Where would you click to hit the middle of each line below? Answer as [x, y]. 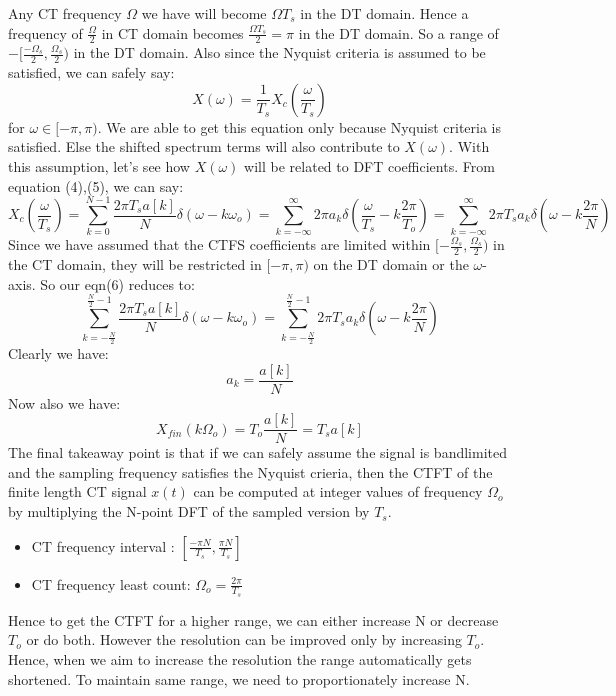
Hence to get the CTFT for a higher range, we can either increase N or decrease [253, 619]
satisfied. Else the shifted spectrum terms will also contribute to [204, 146]
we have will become [204, 13]
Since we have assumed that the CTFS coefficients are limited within [219, 244]
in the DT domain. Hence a [384, 13]
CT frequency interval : [103, 545]
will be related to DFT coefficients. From [369, 166]
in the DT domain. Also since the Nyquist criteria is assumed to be [279, 52]
